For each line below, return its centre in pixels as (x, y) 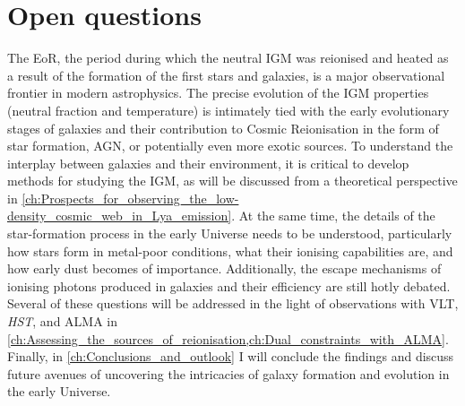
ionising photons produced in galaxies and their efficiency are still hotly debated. (229, 285)
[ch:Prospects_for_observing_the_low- (130, 198)
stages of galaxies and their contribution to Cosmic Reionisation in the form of (223, 128)
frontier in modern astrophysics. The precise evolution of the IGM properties (218, 93)
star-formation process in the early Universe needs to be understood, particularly (230, 233)
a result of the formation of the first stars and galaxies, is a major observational (226, 75)
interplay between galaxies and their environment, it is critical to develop (208, 163)
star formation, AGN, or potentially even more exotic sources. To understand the (230, 146)
